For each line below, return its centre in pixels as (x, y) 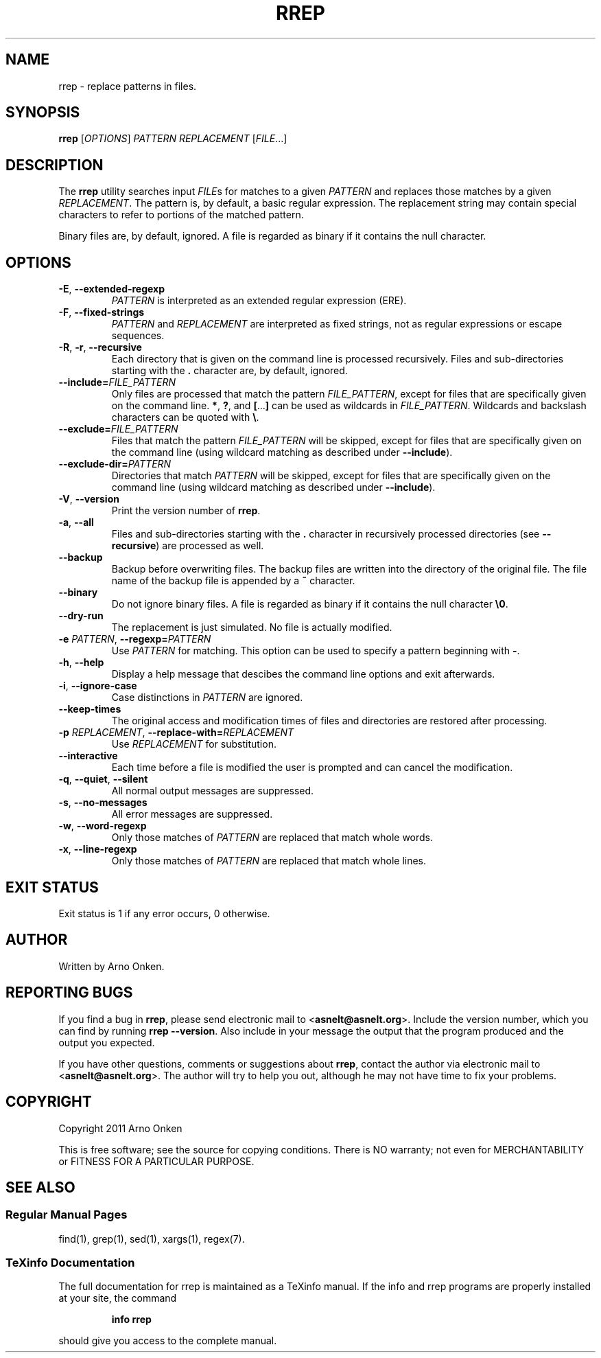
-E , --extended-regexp (112, 289)
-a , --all (76, 522)
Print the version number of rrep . (186, 511)
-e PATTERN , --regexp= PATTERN (135, 639)
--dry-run (81, 616)
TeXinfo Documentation (70, 1263)
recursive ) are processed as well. (188, 546)
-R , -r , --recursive (100, 347)
